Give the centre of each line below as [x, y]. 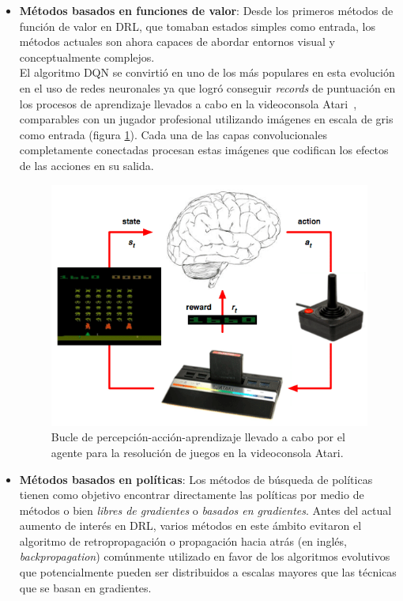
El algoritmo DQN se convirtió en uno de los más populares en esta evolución [207, 72]
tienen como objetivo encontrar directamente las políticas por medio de [192, 495]
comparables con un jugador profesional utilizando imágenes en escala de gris [206, 119]
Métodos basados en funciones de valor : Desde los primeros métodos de [206, 10]
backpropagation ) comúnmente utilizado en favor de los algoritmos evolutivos [205, 556]
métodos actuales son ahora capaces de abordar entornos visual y [177, 42]
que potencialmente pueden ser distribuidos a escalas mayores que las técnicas [208, 572]
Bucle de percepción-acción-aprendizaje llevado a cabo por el [198, 437]
